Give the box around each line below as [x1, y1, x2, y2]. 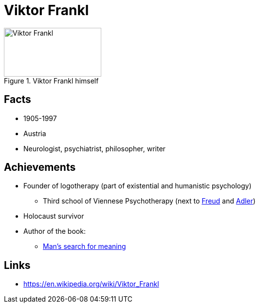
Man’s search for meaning [43, 242, 126, 251]
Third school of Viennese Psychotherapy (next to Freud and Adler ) [43, 197, 256, 205]
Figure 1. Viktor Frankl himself [4, 76, 99, 85]
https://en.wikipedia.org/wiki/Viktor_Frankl [23, 280, 159, 288]
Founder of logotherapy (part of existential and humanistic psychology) [23, 182, 252, 190]
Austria [23, 129, 46, 138]
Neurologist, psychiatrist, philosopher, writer [23, 144, 166, 153]
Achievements [4, 161, 76, 174]
